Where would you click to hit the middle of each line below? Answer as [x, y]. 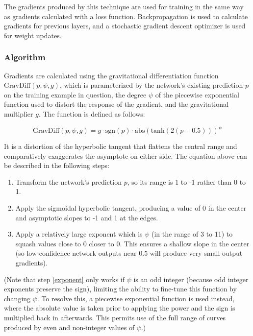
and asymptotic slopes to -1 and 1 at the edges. [87, 217]
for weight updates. [33, 35]
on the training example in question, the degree [75, 94]
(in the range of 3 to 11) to [192, 234]
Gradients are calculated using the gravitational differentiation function [111, 75]
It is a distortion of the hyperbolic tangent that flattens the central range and [121, 146]
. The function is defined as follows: [92, 113]
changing [17, 298]
